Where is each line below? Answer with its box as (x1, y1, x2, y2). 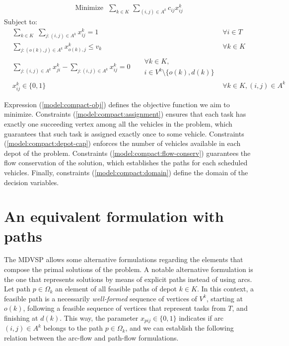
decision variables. (4, 177, 59, 187)
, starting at (206, 293, 243, 303)
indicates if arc (179, 313, 224, 323)
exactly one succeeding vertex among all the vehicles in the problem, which (4, 118, 232, 129)
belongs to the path (43, 323, 103, 333)
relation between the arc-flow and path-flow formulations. (4, 333, 179, 343)
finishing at (4, 313, 38, 323)
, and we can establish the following (125, 323, 234, 333)
